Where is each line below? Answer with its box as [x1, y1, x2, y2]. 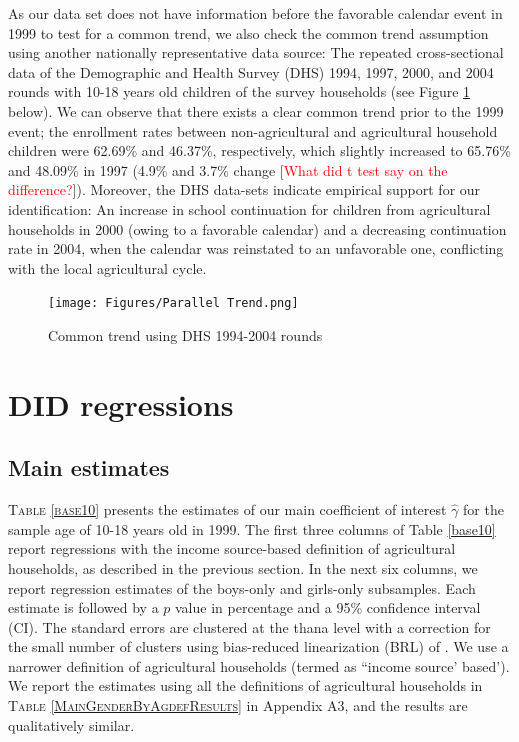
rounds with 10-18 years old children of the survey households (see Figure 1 [8, 81, 471, 102]
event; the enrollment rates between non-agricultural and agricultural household [8, 120, 498, 141]
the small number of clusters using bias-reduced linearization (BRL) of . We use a [8, 636, 509, 657]
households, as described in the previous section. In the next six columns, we [8, 557, 478, 578]
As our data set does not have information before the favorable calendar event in [8, 3, 503, 23]
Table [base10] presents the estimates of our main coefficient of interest [8, 499, 447, 520]
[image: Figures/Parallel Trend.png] [48, 296, 299, 311]
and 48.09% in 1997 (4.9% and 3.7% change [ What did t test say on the [8, 159, 448, 180]
